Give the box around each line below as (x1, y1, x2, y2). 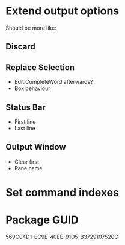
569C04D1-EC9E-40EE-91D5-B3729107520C (5, 233, 118, 240)
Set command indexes (5, 185, 120, 199)
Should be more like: (5, 24, 56, 31)
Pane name (14, 164, 43, 171)
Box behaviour (14, 84, 50, 92)
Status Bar (5, 102, 46, 112)
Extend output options (5, 4, 120, 18)
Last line (14, 124, 35, 132)
